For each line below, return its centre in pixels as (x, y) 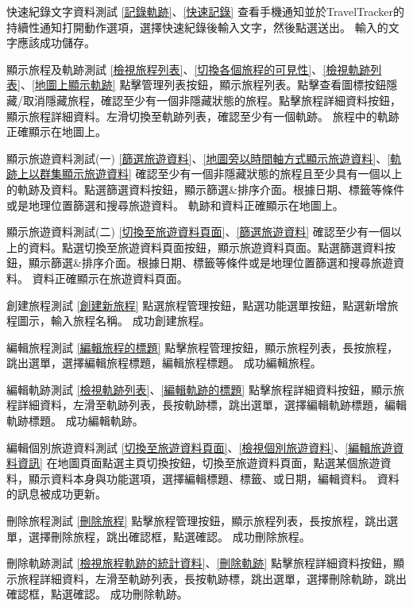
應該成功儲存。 (56, 43)
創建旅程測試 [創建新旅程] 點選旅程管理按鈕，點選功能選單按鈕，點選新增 (197, 305)
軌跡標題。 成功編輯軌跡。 (75, 421)
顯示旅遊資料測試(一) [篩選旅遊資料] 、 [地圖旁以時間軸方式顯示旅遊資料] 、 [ (199, 158)
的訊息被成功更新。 (56, 494)
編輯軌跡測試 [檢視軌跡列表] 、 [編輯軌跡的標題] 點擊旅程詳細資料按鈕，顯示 (200, 389)
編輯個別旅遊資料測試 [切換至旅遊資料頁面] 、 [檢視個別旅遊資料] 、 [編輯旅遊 (200, 447)
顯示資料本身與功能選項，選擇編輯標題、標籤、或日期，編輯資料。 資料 (214, 478)
